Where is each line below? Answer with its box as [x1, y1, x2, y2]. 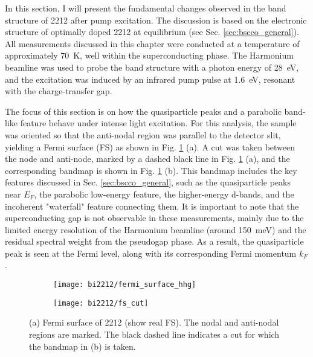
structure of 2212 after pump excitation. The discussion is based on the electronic [5, 13, 307, 26]
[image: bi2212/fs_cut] [53, 298, 149, 307]
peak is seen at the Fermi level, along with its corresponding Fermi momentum [5, 246, 297, 259]
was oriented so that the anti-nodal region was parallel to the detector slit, [5, 128, 281, 141]
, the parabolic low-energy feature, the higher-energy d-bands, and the [34, 187, 294, 200]
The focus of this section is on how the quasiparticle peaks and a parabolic [5, 105, 282, 117]
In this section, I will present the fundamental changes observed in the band [5, 2, 286, 14]
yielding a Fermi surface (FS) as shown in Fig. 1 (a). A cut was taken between [5, 140, 295, 153]
